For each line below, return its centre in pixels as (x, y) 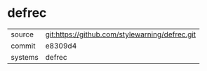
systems (25, 57)
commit (23, 46)
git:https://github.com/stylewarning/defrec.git (121, 34)
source (22, 34)
